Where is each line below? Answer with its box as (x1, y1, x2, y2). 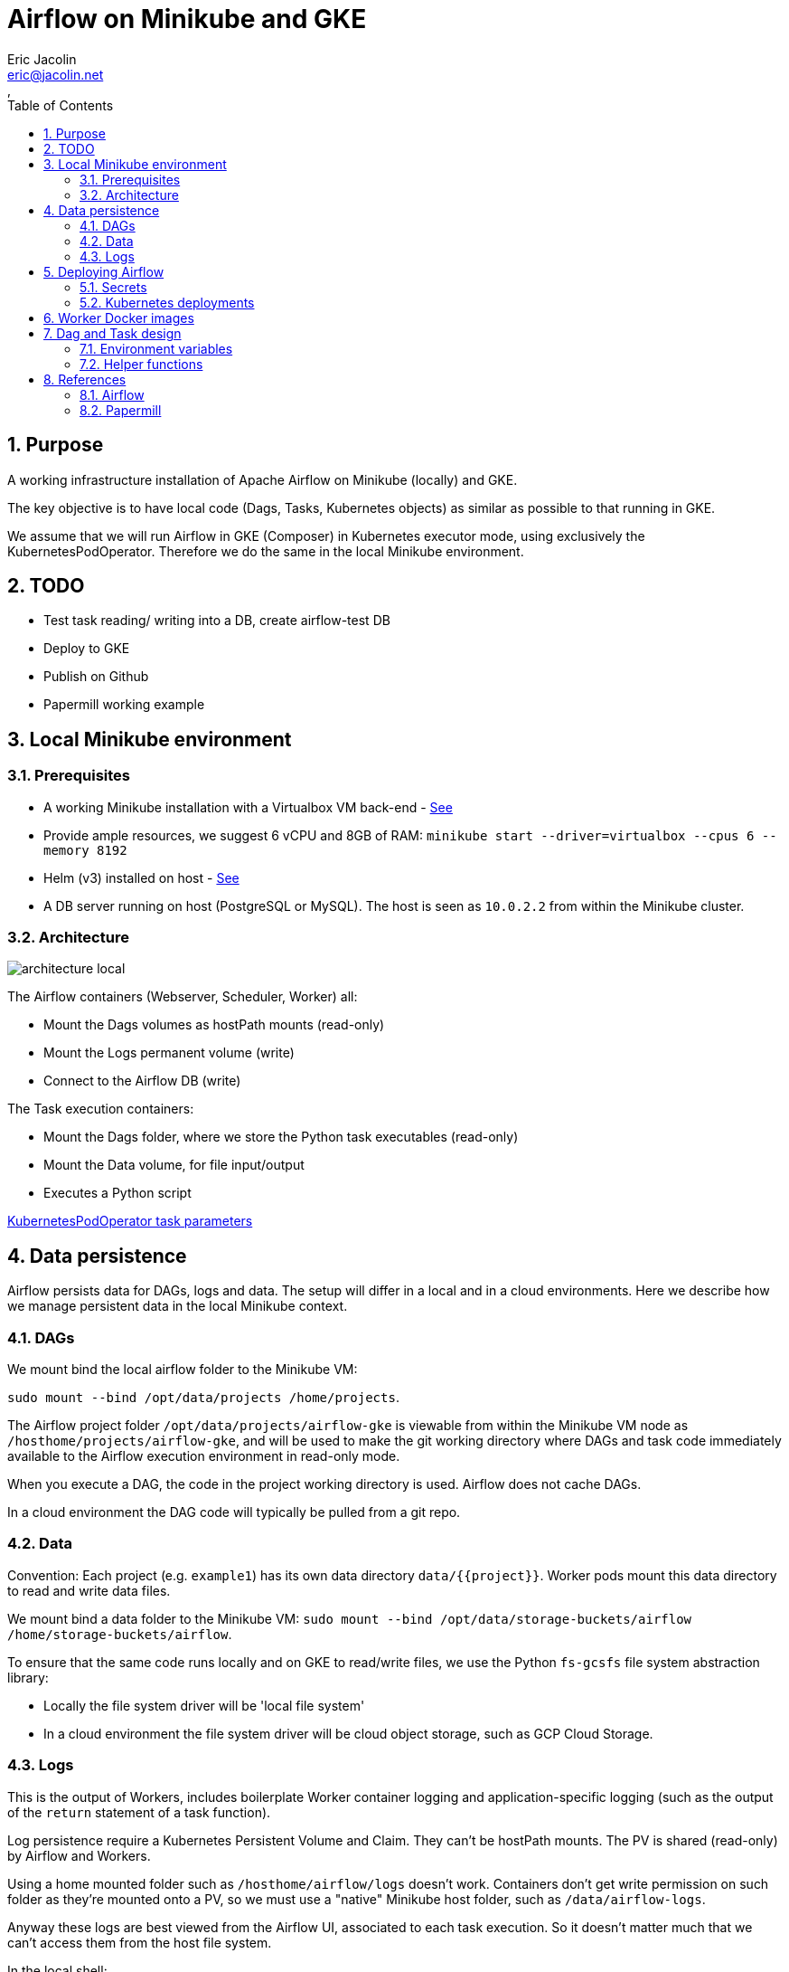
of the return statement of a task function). (7, 1804, 271, 1820)
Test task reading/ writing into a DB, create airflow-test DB (43, 612, 390, 629)
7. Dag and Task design (43, 325, 182, 341)
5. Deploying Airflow (43, 263, 164, 280)
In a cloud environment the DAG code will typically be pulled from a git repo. (7, 1504, 461, 1520)
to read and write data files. (7, 1582, 171, 1598)
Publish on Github (43, 668, 149, 685)
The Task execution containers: (7, 1101, 194, 1117)
